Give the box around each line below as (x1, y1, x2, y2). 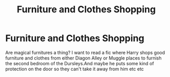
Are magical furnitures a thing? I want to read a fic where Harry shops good (5, 49, 165, 55)
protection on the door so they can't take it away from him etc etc (5, 66, 144, 72)
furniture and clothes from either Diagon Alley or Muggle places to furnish (5, 55, 162, 61)
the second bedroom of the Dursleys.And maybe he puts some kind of (5, 60, 154, 66)
